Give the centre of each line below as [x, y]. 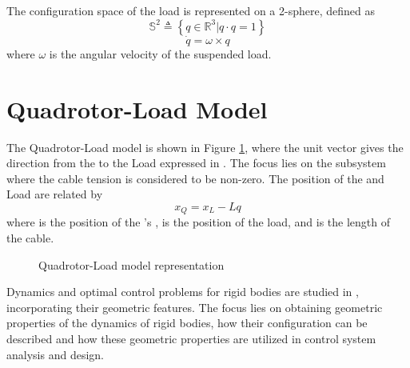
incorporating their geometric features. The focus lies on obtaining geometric [195, 307]
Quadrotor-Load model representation [131, 264]
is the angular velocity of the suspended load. [160, 53]
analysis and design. [55, 354]
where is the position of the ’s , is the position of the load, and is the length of [199, 222]
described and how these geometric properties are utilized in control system [191, 338]
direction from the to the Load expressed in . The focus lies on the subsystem [196, 163]
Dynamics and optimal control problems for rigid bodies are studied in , [183, 292]
